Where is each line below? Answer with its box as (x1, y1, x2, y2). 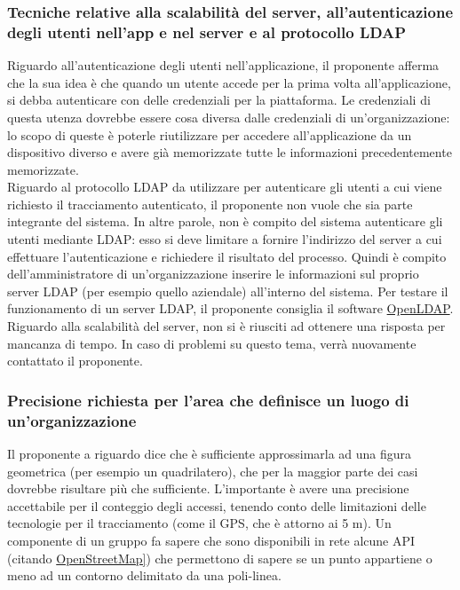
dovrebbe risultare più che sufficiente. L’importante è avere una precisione (7, 479, 409, 498)
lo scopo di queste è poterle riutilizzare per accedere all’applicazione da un (7, 125, 412, 144)
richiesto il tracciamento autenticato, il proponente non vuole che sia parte (7, 194, 413, 213)
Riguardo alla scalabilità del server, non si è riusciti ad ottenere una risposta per (7, 317, 446, 335)
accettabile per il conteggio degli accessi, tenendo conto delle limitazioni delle (7, 496, 426, 515)
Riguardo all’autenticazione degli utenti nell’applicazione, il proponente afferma (7, 56, 440, 75)
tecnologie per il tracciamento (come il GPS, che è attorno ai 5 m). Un (7, 514, 392, 532)
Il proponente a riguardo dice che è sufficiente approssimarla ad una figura (7, 444, 412, 462)
